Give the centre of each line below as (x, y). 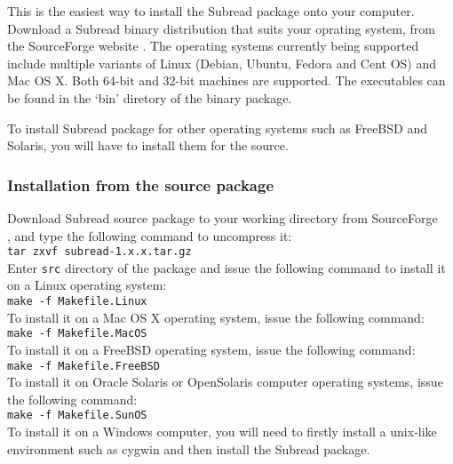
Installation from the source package (141, 184)
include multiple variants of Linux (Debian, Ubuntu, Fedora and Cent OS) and (222, 63)
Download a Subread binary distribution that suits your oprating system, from (221, 28)
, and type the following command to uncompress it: (150, 235)
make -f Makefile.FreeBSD (83, 366)
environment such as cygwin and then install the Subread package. (189, 448)
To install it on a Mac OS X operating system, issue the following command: (216, 317)
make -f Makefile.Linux (77, 302)
